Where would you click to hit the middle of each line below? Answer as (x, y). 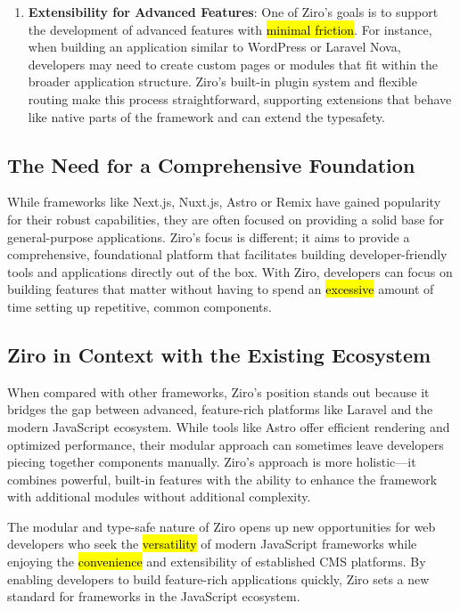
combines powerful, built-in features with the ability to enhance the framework (222, 479)
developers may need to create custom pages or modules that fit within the (233, 64)
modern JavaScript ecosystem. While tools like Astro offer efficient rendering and (229, 426)
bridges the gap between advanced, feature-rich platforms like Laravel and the (220, 409)
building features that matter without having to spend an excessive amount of (221, 289)
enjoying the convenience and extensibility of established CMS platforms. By (217, 562)
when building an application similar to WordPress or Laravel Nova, (214, 47)
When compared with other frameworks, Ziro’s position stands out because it (218, 391)
